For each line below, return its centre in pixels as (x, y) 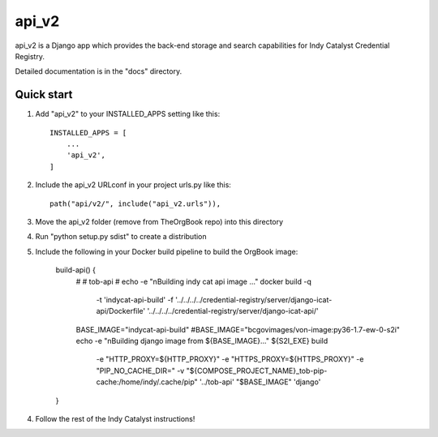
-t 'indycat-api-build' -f (135, 299)
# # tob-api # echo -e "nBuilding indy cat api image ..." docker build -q (193, 281)
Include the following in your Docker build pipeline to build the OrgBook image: (167, 251)
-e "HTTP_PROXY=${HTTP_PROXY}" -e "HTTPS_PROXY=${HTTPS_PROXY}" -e (230, 359)
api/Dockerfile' (121, 311)
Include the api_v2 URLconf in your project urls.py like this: (133, 185)
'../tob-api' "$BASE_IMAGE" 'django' (260, 382)
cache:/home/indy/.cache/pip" (147, 382)
